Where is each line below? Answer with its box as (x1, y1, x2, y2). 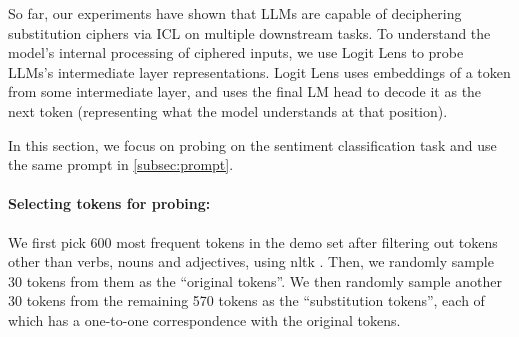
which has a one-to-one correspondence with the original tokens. (8, 309, 401, 330)
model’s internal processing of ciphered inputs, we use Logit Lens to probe (8, 42, 464, 63)
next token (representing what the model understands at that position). (8, 100, 448, 121)
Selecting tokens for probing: (8, 193, 211, 214)
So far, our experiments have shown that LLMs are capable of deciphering (8, 3, 462, 23)
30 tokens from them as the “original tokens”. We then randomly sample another (8, 270, 502, 291)
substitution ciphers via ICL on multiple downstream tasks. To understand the (8, 22, 491, 43)
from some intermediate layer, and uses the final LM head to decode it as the (8, 81, 482, 102)
